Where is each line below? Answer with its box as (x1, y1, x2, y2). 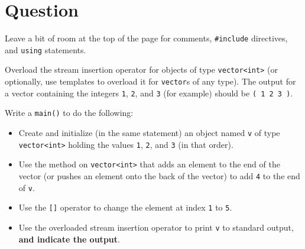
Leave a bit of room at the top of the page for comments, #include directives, (5, 32, 288, 44)
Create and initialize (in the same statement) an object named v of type (18, 127, 280, 139)
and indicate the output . (18, 232, 120, 245)
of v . (18, 181, 35, 193)
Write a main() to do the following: (5, 106, 134, 119)
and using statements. (5, 43, 86, 56)
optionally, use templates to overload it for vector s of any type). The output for (5, 75, 296, 88)
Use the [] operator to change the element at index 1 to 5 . (18, 201, 232, 214)
